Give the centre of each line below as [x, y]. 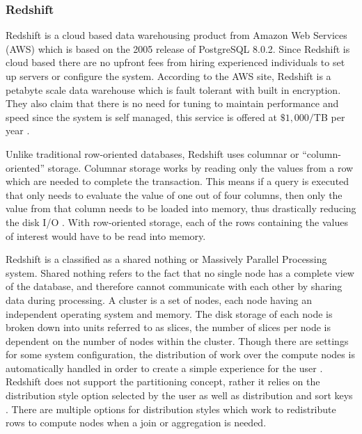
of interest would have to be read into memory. [106, 235]
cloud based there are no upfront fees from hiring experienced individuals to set [175, 62]
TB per [329, 116]
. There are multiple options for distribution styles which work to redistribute [171, 409]
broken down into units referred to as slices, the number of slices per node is [168, 327]
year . [18, 130]
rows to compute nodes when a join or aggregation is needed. [136, 423]
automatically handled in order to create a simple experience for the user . [164, 368]
